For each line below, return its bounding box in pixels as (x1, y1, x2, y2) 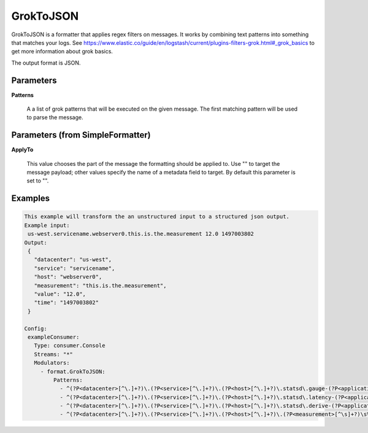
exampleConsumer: (28, 334, 80, 340)
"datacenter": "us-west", (34, 256, 112, 263)
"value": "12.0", (34, 291, 86, 297)
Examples (11, 193, 50, 204)
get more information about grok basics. (11, 48, 113, 55)
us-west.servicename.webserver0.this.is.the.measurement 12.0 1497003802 (28, 230, 255, 238)
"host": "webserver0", (34, 273, 102, 281)
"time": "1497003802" (34, 299, 99, 306)
